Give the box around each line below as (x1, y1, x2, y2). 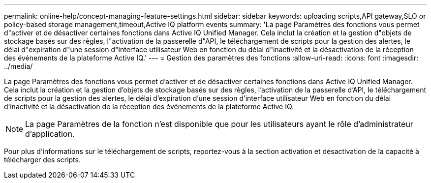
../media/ (4, 62, 33, 70)
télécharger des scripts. (4, 155, 81, 164)
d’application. (25, 129, 75, 139)
